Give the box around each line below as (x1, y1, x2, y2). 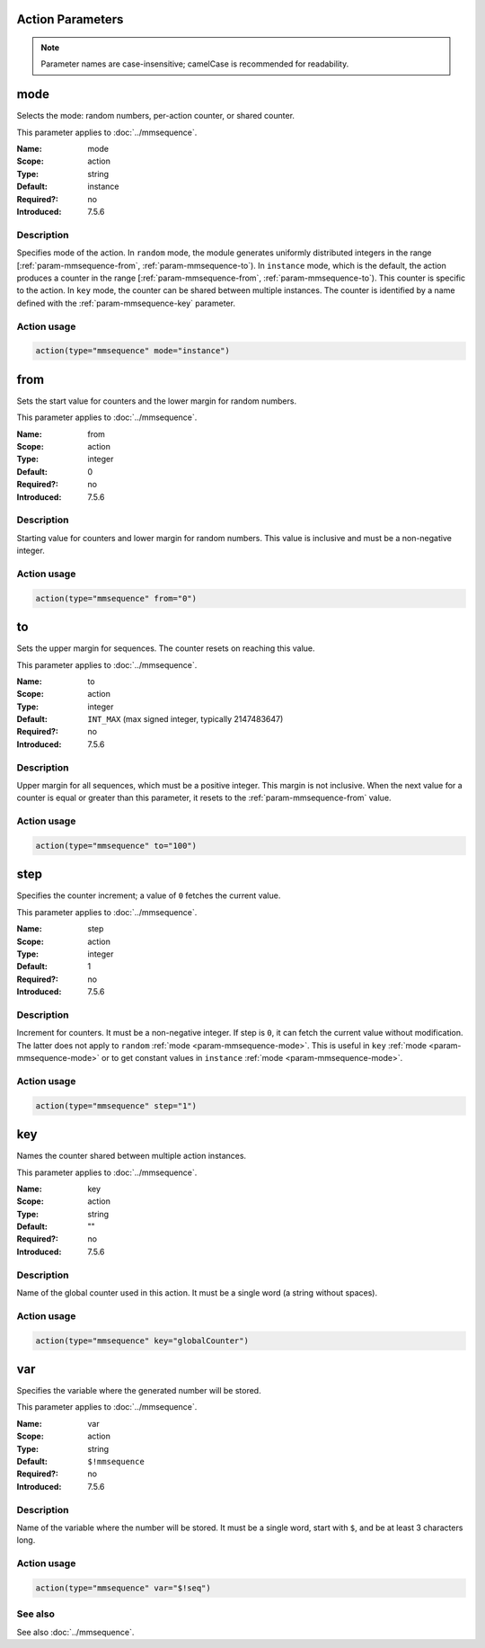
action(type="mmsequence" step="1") (35, 1100, 198, 1110)
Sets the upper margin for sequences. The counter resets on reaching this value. (16, 643, 315, 654)
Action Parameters (16, 12, 124, 27)
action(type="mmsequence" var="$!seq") (35, 1582, 211, 1593)
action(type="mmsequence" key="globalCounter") (35, 1335, 249, 1346)
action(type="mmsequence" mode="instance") (35, 346, 231, 356)
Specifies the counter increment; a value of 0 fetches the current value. (16, 890, 281, 901)
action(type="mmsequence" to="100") (35, 841, 198, 851)
